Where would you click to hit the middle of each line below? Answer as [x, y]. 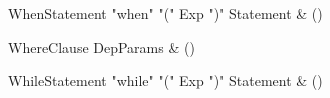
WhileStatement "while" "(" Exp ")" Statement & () [165, 80]
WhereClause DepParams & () [101, 46]
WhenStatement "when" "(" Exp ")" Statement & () [165, 13]
